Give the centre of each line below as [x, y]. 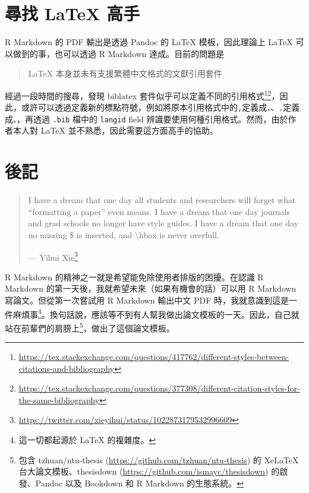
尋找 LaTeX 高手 [72, 13]
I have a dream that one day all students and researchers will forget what [162, 200]
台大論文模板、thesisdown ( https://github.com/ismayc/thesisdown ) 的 [149, 471]
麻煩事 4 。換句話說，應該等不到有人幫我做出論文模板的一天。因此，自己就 [156, 313]
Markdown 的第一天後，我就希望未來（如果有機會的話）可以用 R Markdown [151, 288]
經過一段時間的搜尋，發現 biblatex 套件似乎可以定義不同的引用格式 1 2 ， [142, 94]
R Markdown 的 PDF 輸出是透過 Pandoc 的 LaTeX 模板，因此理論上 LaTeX [149, 42]
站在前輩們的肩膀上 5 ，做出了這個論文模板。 [90, 327]
